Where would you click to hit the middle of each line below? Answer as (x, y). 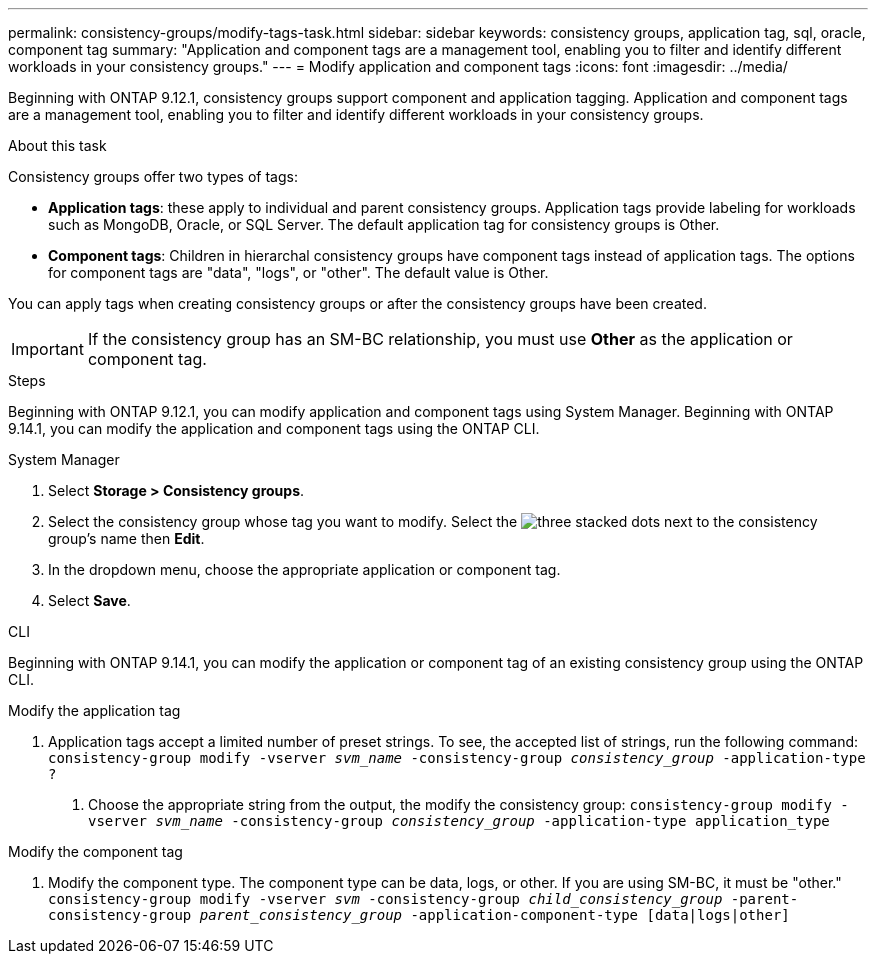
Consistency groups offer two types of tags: (153, 176)
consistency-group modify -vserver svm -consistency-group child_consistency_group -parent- (423, 899)
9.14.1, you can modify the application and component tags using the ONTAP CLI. (274, 428)
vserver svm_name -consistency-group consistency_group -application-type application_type (459, 821)
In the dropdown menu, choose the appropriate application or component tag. (304, 569)
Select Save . (89, 600)
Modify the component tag (95, 851)
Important (47, 349)
